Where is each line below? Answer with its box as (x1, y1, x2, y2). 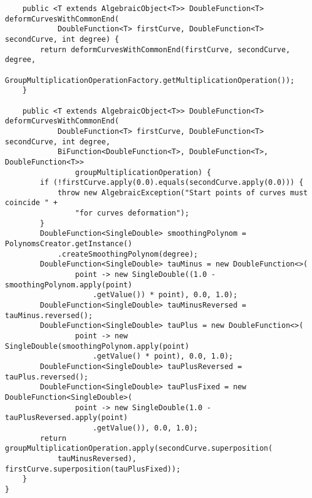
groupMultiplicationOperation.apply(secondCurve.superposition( (5, 444, 273, 453)
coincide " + (5, 198, 58, 208)
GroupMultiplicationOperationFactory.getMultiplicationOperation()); (5, 76, 295, 85)
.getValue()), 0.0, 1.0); (93, 423, 198, 432)
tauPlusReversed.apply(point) (5, 413, 128, 422)
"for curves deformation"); (75, 209, 189, 218)
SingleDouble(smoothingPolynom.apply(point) (5, 341, 189, 351)
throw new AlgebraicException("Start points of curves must (57, 188, 308, 197)
